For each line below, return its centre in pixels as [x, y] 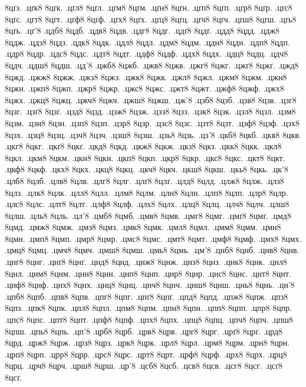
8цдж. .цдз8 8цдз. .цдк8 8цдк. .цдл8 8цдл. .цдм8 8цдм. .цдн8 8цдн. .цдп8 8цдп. [147, 42]
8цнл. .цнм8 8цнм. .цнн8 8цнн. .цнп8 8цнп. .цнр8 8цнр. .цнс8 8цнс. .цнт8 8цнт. [148, 273]
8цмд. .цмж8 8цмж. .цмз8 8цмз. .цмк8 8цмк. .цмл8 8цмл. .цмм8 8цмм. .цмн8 [143, 227]
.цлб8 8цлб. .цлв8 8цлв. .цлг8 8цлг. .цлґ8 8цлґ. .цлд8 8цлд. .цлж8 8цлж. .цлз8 [144, 180]
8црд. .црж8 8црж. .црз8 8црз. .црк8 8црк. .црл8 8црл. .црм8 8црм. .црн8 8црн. [147, 342]
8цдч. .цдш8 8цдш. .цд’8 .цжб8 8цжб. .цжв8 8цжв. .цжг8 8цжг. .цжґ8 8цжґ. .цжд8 [152, 65]
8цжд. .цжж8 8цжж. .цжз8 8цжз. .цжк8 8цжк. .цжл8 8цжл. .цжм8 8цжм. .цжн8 [146, 76]
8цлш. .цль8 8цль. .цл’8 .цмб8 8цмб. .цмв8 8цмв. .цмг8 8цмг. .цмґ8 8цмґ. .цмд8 [148, 215]
